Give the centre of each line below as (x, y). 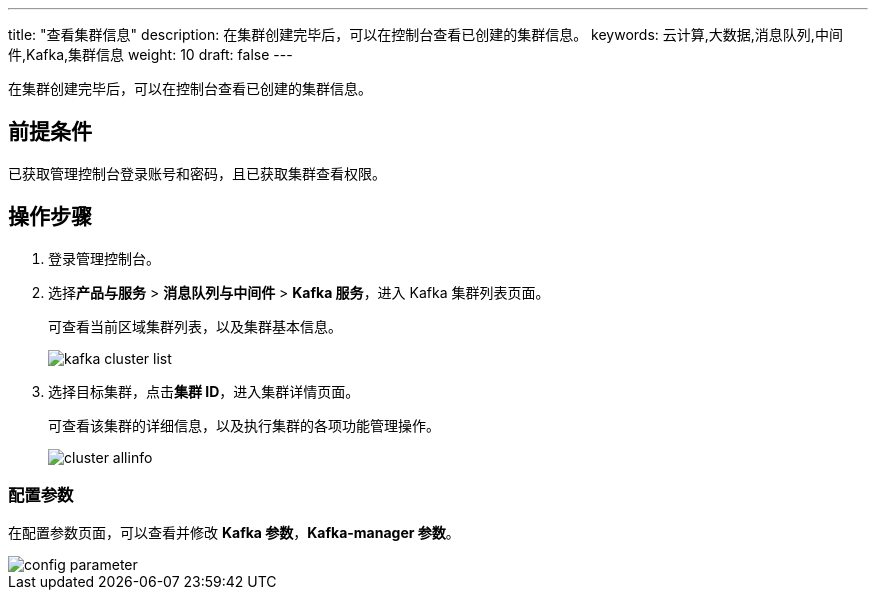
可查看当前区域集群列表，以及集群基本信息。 (195, 326)
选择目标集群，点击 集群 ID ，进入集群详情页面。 (204, 391)
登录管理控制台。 (104, 258)
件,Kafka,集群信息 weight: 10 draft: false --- (150, 54)
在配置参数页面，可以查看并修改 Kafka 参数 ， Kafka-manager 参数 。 (234, 533)
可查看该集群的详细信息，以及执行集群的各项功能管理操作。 (244, 425)
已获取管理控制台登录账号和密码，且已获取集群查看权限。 (197, 173)
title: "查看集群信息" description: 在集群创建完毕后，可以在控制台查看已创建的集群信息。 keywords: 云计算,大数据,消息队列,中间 (425, 34)
